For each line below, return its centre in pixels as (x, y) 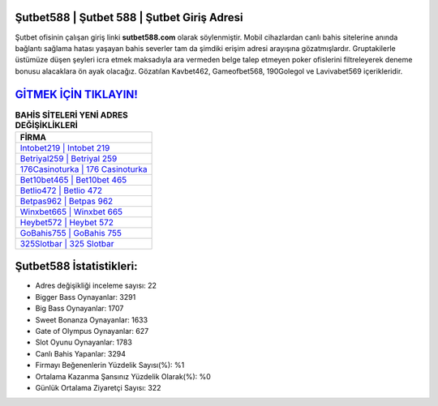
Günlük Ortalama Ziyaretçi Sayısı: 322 (98, 388)
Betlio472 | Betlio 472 (61, 190)
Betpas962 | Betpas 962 (67, 201)
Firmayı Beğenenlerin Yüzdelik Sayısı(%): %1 (110, 365)
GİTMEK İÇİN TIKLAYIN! (76, 94)
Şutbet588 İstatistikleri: (76, 266)
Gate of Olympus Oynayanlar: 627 (92, 331)
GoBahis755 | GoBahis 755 (71, 233)
